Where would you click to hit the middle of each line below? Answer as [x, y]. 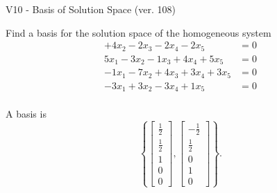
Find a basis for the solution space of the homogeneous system [138, 32]
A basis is [26, 114]
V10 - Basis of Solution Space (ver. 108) [91, 9]
